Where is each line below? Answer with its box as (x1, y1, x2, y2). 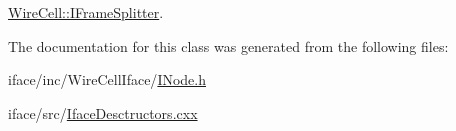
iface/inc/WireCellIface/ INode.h (8, 69, 206, 90)
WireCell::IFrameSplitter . (8, 2, 164, 22)
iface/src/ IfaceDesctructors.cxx (8, 102, 198, 123)
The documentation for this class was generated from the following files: (8, 35, 449, 56)
